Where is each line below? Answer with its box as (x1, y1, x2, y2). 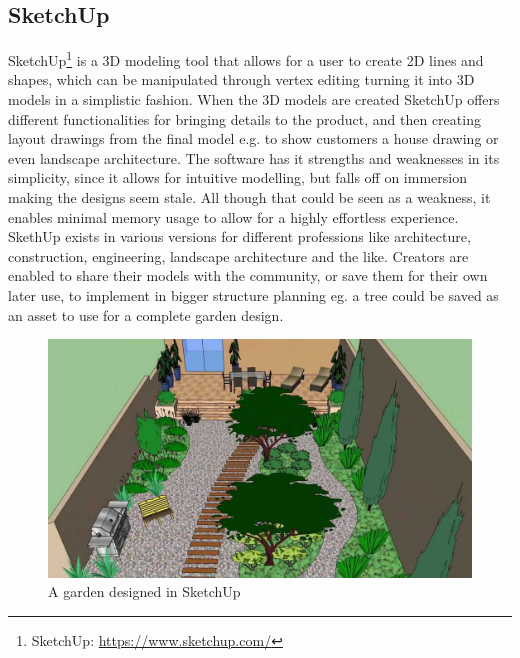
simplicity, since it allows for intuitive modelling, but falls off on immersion (8, 167, 467, 188)
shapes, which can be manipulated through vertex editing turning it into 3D (8, 69, 475, 90)
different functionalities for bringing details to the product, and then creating (8, 108, 481, 129)
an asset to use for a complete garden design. (8, 304, 284, 325)
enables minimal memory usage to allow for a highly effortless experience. (8, 206, 459, 227)
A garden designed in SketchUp (48, 581, 241, 602)
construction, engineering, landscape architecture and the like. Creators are (8, 245, 469, 266)
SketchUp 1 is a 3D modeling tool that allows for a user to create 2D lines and (8, 47, 484, 70)
